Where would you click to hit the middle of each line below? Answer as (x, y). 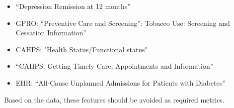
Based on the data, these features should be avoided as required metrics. (114, 99)
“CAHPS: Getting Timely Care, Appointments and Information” (115, 66)
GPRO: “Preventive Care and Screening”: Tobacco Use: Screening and (123, 23)
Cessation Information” (51, 33)
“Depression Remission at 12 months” (73, 6)
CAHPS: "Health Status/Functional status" (81, 49)
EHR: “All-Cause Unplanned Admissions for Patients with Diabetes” (120, 82)
